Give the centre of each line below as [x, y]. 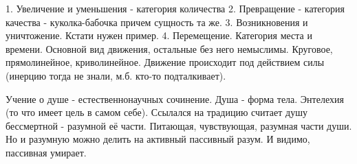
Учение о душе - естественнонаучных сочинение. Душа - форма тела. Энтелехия [175, 98]
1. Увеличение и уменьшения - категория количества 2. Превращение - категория [175, 8]
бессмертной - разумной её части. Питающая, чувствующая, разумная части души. [179, 125]
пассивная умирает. [46, 152]
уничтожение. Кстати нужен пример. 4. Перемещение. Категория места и [159, 35]
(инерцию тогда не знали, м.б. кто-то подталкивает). [116, 75]
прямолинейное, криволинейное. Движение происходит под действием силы [165, 62]
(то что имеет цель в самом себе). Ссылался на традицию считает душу [156, 112]
